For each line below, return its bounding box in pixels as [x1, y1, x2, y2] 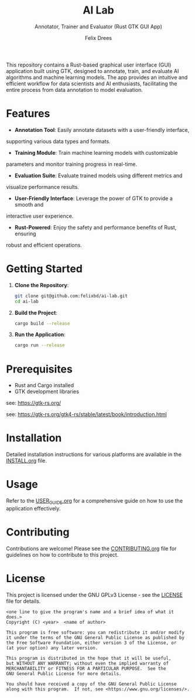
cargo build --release [14, 320, 70, 327]
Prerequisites [6, 363, 73, 375]
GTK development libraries [14, 388, 79, 395]
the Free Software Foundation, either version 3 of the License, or [6, 640, 177, 646]
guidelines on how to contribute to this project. [6, 551, 119, 558]
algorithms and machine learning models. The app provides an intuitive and [6, 74, 188, 81]
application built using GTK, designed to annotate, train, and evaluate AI [6, 67, 179, 74]
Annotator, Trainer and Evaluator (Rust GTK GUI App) [34, 23, 163, 30]
